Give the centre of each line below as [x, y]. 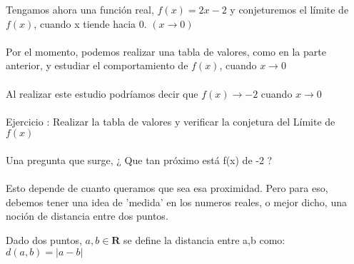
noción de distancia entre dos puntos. [87, 216]
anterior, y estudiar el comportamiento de [97, 65]
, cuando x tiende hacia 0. [90, 23]
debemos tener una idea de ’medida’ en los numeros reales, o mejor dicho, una [176, 202]
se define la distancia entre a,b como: [204, 239]
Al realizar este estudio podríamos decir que [102, 93]
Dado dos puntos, [44, 239]
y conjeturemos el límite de [289, 9]
